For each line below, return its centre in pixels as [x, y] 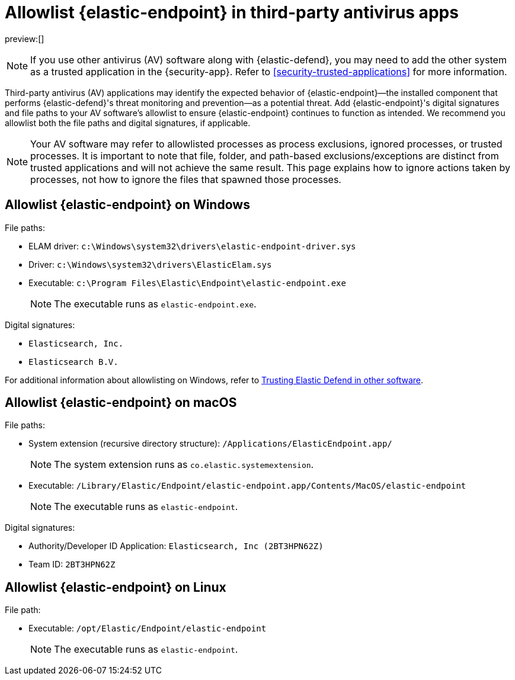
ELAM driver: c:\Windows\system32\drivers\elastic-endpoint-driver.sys [192, 246]
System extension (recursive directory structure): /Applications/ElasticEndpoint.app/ [210, 444]
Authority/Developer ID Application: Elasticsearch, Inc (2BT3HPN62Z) [176, 546]
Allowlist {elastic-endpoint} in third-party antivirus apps [232, 12]
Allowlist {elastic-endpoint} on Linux [116, 587]
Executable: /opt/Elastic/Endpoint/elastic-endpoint [148, 628]
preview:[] [25, 39]
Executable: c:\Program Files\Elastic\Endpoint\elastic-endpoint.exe [187, 283]
